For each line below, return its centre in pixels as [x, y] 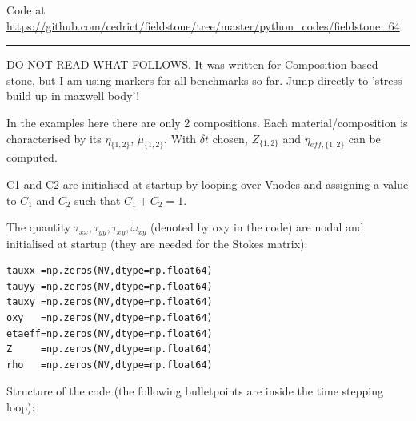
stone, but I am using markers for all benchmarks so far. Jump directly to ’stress [204, 80]
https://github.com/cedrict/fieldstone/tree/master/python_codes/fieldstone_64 [203, 25]
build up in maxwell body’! [73, 96]
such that [98, 200]
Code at [26, 10]
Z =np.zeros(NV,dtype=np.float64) [110, 349]
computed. [32, 157]
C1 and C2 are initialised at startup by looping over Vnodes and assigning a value [208, 184]
